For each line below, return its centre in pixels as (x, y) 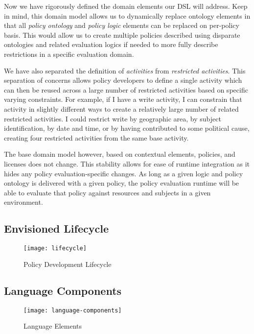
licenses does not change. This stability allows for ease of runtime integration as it (127, 163)
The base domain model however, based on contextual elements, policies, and (120, 154)
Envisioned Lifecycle (56, 228)
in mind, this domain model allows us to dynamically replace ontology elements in (127, 15)
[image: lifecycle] (55, 249)
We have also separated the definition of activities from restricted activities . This (125, 70)
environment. (23, 202)
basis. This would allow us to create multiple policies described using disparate (122, 35)
